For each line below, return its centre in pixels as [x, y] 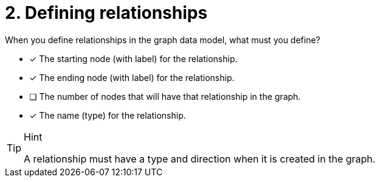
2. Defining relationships [106, 13]
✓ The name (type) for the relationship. [108, 115]
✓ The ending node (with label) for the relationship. [132, 77]
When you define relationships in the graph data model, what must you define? [163, 40]
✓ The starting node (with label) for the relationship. [133, 58]
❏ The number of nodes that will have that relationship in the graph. [165, 96]
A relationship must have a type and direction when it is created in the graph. [200, 159]
